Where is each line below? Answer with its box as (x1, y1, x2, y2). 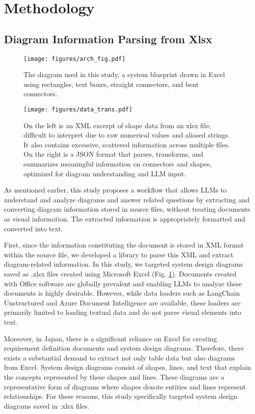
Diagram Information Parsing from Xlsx (4, 31, 212, 46)
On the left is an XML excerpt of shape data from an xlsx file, (24, 120, 211, 130)
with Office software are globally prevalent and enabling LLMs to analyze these (4, 278, 242, 288)
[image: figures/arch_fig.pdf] (24, 55, 126, 62)
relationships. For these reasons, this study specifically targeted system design (4, 391, 238, 401)
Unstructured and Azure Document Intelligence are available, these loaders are (4, 297, 241, 307)
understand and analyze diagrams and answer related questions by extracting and (4, 194, 250, 204)
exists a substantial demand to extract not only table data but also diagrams (4, 352, 235, 362)
